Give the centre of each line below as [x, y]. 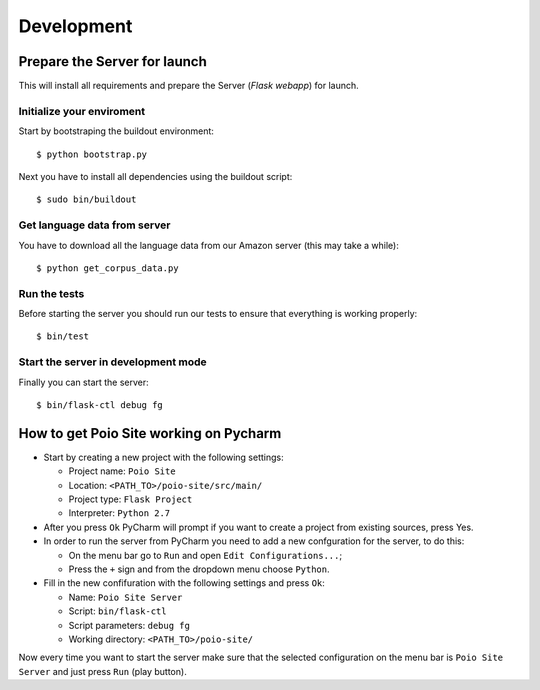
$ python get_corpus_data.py [107, 268]
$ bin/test [63, 336]
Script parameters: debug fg [129, 625]
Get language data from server [94, 225]
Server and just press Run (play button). [102, 671]
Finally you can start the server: [83, 382]
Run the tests [51, 293]
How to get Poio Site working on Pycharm [150, 433]
